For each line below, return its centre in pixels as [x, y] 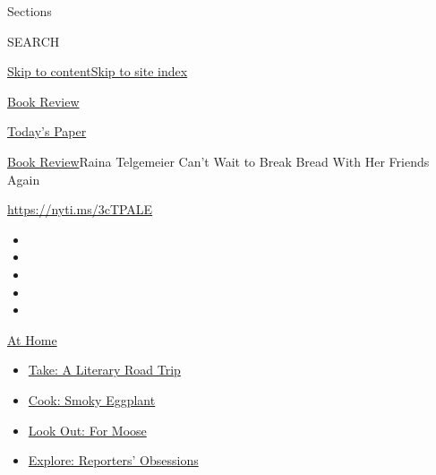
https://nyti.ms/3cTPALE [80, 209]
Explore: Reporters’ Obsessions [113, 460]
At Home [32, 339]
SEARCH [34, 41]
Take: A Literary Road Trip [104, 370]
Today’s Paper [47, 131]
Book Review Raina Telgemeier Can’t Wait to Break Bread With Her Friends [218, 161]
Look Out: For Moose [87, 430]
